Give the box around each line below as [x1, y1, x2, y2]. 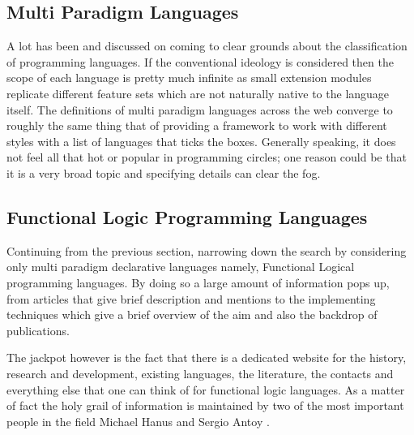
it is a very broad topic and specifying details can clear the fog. [6, 164, 321, 181]
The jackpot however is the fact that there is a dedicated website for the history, [6, 349, 407, 366]
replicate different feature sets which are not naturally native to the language [6, 84, 390, 101]
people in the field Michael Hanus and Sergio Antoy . [6, 412, 270, 429]
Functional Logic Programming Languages [6, 204, 368, 229]
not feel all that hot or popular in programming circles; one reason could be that [6, 149, 407, 166]
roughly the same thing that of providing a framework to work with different [6, 117, 387, 134]
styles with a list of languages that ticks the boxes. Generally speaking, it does [6, 132, 396, 149]
